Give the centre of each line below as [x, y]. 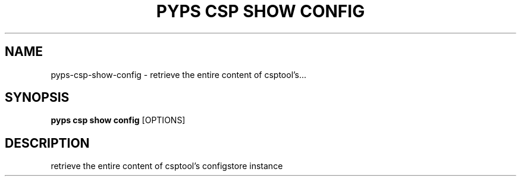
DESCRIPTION [47, 143]
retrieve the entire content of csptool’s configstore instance [167, 166]
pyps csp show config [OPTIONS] [118, 120]
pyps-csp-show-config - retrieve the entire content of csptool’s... [179, 74]
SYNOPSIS [37, 98]
